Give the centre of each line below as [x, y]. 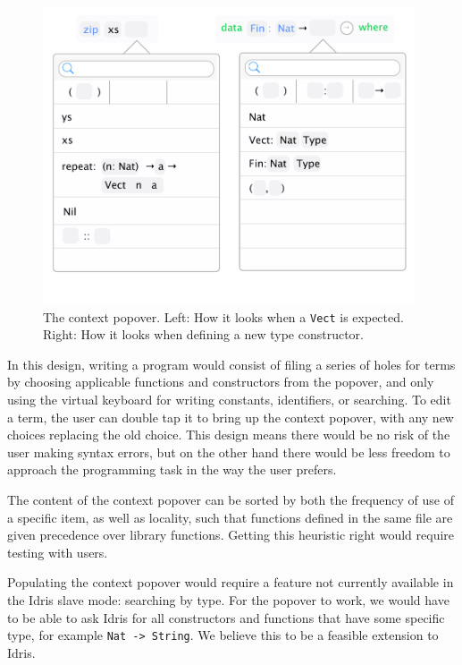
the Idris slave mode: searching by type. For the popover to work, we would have [228, 600]
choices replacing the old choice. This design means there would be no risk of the [229, 435]
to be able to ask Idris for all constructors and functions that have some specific [226, 617]
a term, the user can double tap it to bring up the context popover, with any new [231, 417]
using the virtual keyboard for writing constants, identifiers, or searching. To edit [229, 400]
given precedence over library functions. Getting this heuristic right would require [231, 535]
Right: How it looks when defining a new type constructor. [203, 334]
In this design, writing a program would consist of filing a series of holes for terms [231, 364]
